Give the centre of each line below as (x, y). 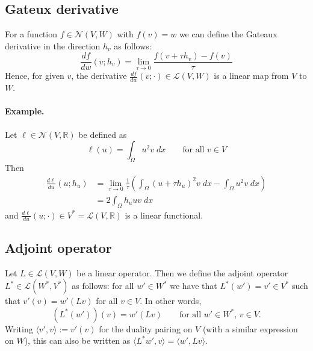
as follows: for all (103, 286)
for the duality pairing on (146, 328)
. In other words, (171, 301)
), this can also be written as (77, 340)
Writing (19, 328)
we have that (194, 286)
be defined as (103, 134)
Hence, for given (35, 76)
